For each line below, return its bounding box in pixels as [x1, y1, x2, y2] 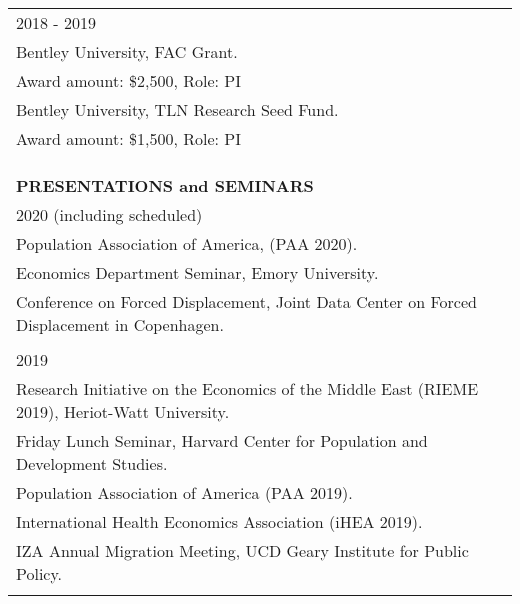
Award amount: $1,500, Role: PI [16, 127, 241, 150]
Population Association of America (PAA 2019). [16, 481, 353, 504]
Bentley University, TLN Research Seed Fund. [16, 98, 339, 121]
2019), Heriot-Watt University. [16, 400, 230, 423]
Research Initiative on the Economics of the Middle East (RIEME [16, 377, 479, 400]
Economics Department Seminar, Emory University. [16, 261, 379, 284]
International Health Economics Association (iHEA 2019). [16, 510, 423, 533]
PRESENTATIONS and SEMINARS [16, 174, 314, 197]
